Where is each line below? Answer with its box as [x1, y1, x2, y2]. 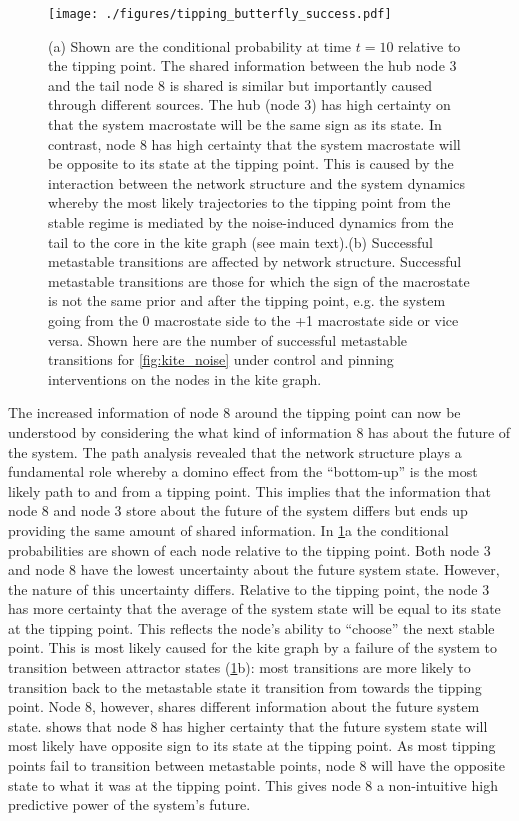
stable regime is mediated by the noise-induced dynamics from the [48, 212, 454, 232]
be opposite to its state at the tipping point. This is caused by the [48, 153, 454, 174]
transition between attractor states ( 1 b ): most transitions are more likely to [8, 657, 471, 678]
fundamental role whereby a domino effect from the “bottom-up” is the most [8, 461, 478, 482]
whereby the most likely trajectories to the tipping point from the [48, 192, 451, 213]
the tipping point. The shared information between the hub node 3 [48, 55, 457, 76]
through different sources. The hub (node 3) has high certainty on [48, 94, 451, 115]
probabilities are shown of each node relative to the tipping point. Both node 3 [8, 539, 491, 560]
